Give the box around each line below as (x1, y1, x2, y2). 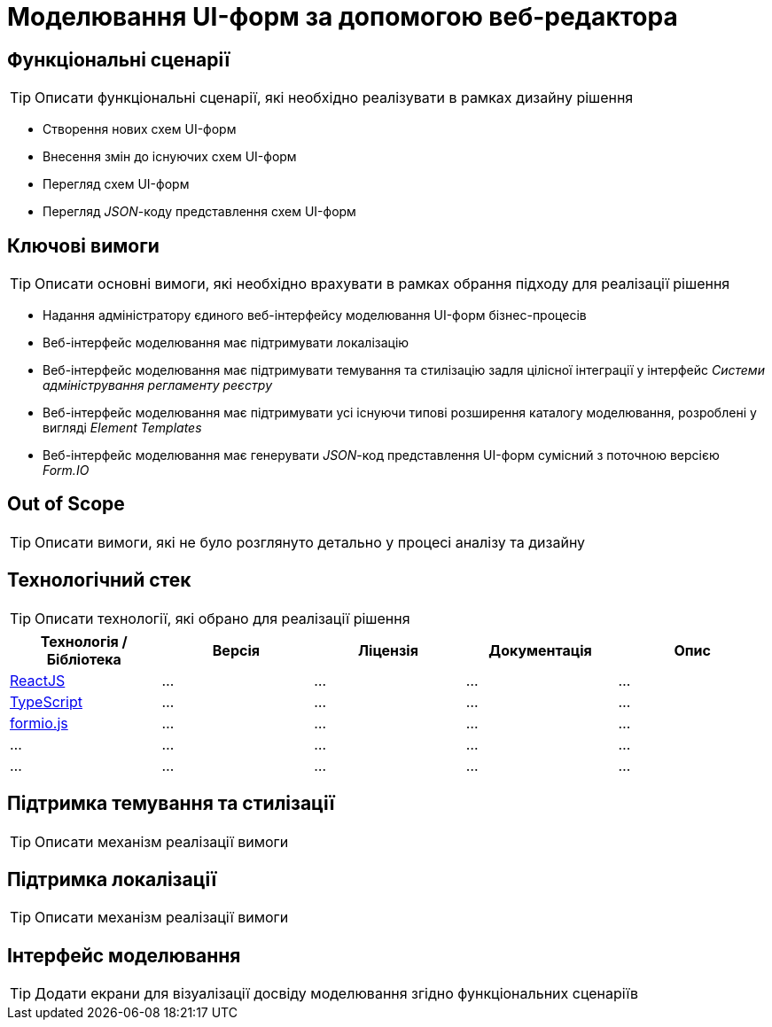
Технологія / (40, 632, 128, 650)
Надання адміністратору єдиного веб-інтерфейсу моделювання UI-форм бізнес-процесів (43, 307, 587, 323)
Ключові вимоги (7, 234, 160, 257)
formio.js (10, 713, 68, 732)
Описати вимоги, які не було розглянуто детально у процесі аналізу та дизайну (35, 533, 586, 551)
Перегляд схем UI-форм (43, 176, 190, 192)
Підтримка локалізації (7, 868, 217, 891)
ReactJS (10, 671, 66, 689)
